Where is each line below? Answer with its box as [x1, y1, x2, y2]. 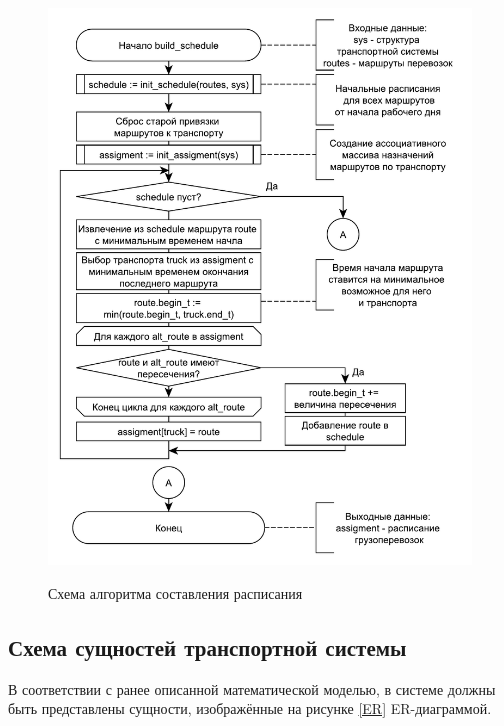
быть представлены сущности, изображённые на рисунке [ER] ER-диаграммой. [8, 698, 492, 719]
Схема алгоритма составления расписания [48, 582, 303, 603]
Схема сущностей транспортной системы [8, 631, 407, 662]
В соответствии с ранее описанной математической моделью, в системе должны [8, 678, 496, 699]
